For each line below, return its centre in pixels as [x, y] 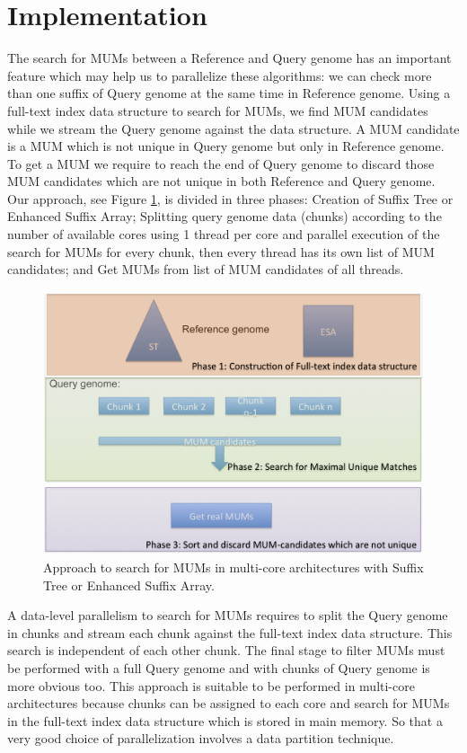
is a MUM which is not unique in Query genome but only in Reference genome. [226, 146]
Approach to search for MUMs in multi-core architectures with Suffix [233, 567]
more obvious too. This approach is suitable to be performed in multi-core [211, 685]
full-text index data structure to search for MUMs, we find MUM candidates [218, 110]
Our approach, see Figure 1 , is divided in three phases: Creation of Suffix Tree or [230, 198]
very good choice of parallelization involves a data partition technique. [201, 738]
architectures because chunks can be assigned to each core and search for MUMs [229, 703]
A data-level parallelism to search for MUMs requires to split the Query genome [228, 615]
